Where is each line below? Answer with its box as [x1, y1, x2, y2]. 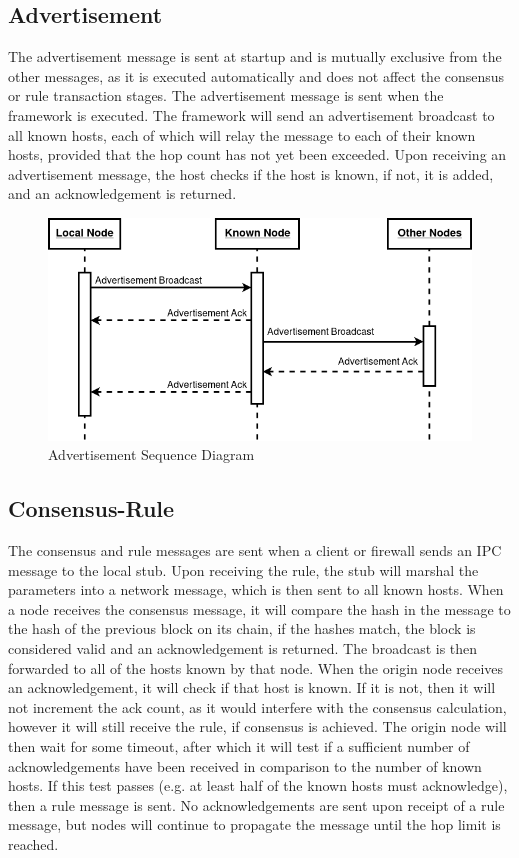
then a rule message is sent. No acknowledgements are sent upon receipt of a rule [8, 794, 505, 815]
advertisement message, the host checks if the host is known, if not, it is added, [8, 163, 494, 184]
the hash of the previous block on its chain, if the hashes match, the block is [8, 618, 476, 639]
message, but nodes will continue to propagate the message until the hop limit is [8, 814, 501, 835]
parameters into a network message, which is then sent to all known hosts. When [8, 579, 504, 600]
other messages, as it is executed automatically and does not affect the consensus [8, 65, 505, 86]
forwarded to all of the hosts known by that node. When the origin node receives [8, 657, 504, 678]
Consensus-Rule [8, 493, 175, 524]
